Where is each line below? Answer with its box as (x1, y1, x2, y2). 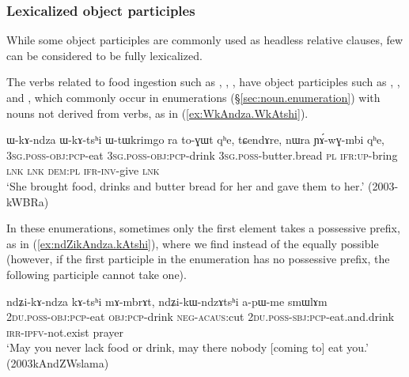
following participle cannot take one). (6, 266, 187, 282)
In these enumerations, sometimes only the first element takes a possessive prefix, (6, 220, 400, 236)
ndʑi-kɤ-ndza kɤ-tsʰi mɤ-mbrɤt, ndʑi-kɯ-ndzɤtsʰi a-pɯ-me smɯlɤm (6, 292, 328, 309)
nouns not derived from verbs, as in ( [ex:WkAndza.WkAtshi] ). (6, 104, 309, 121)
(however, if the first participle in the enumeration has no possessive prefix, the (6, 251, 390, 267)
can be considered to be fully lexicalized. (6, 47, 203, 63)
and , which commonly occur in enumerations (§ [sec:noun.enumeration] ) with (6, 89, 381, 105)
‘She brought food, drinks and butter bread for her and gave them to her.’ (6, 177, 365, 194)
